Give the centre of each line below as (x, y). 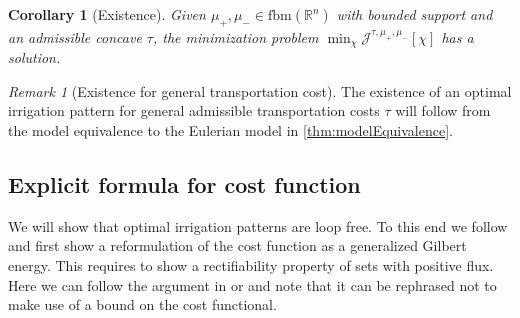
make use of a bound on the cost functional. (142, 304)
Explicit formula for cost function (184, 184)
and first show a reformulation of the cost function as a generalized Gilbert (237, 245)
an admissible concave (75, 36)
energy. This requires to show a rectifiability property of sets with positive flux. (251, 265)
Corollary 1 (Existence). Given (107, 14)
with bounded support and (414, 14)
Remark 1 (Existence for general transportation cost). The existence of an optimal (260, 90)
